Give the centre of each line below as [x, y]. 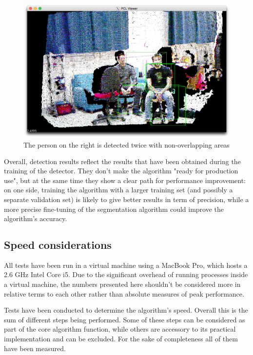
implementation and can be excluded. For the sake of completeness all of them [121, 339]
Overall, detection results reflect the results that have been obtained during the [122, 161]
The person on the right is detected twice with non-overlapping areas [126, 144]
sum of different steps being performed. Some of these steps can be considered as [125, 319]
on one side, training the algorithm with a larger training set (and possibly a [118, 190]
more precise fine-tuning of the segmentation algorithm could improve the [114, 209]
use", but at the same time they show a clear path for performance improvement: [125, 180]
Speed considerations [58, 245]
